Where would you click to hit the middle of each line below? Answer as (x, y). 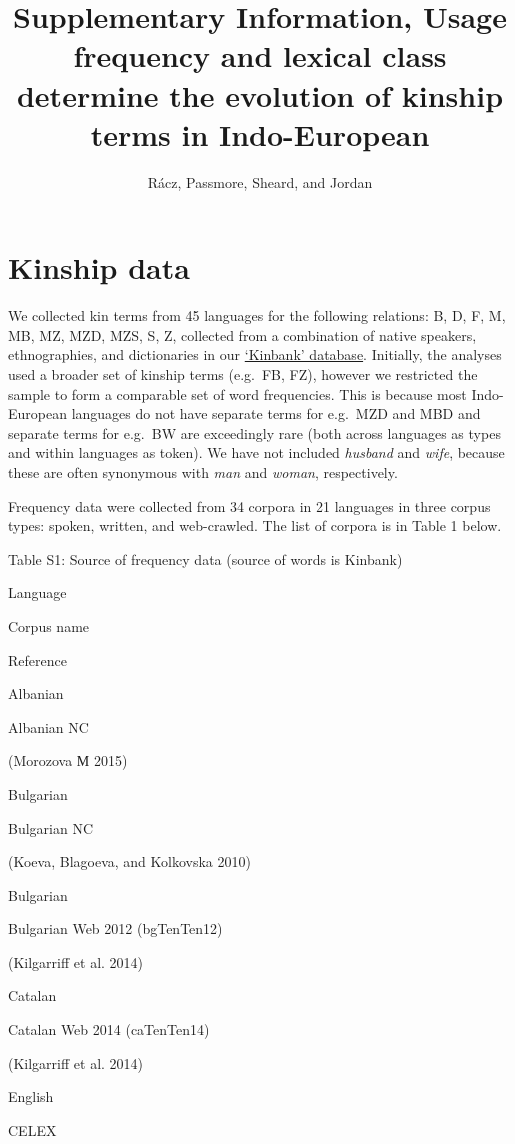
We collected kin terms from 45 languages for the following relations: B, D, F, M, (257, 315)
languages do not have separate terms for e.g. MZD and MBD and (276, 413)
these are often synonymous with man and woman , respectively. (203, 471)
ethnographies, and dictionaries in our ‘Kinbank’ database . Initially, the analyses (255, 354)
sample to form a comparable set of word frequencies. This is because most (237, 393)
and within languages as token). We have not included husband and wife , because (256, 452)
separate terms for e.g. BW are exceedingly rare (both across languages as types (254, 432)
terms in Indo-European (260, 133)
